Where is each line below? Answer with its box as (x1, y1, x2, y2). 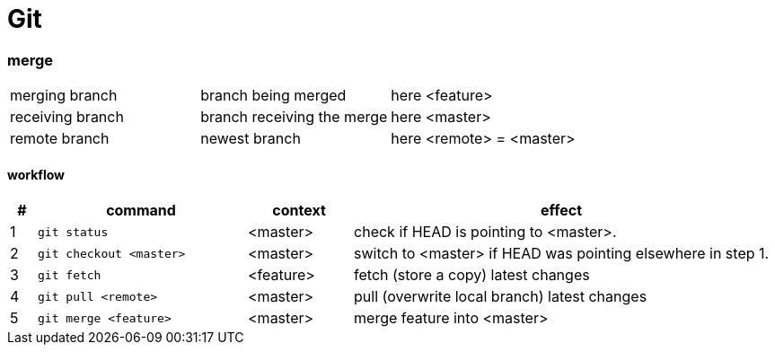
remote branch (10, 129, 110, 148)
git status (38, 224, 109, 239)
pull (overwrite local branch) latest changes (354, 287, 647, 306)
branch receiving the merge (200, 108, 388, 127)
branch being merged (200, 86, 347, 105)
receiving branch (10, 108, 124, 127)
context (272, 201, 326, 220)
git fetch (38, 268, 101, 282)
